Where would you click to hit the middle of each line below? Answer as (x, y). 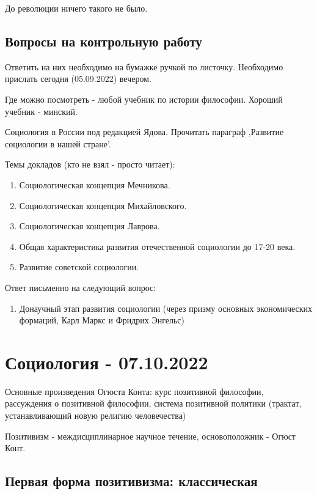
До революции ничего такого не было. (76, 8)
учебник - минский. (41, 111)
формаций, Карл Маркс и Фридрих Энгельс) (102, 320)
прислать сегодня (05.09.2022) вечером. (78, 79)
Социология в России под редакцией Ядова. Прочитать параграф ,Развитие (144, 132)
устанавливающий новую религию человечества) (96, 415)
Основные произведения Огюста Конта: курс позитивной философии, (134, 391)
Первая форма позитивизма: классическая (131, 481)
